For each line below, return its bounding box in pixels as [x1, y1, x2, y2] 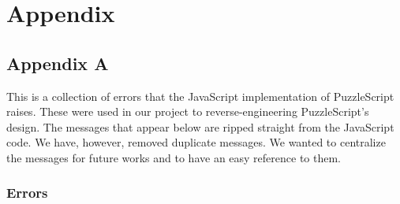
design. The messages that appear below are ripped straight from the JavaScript [6, 118, 394, 135]
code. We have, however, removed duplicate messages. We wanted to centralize [6, 134, 386, 150]
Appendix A [6, 50, 109, 75]
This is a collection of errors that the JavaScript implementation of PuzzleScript [6, 87, 394, 104]
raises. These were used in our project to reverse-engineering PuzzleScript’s [6, 103, 369, 120]
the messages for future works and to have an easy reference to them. [6, 149, 342, 165]
